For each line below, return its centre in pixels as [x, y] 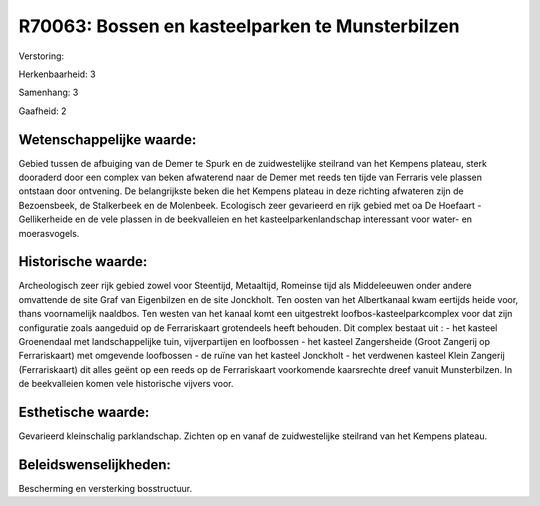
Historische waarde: [83, 261]
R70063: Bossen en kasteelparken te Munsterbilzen [239, 26]
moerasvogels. [49, 233]
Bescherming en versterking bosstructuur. [105, 489]
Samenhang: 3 [48, 92]
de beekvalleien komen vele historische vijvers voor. [126, 384]
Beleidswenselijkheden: [95, 464]
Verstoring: [41, 56]
